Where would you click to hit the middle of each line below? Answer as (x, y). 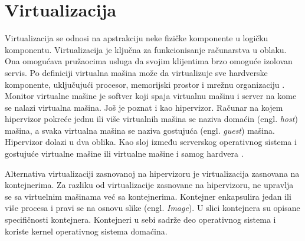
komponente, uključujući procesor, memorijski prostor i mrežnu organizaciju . (145, 84)
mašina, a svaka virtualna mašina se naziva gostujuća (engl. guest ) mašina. (140, 130)
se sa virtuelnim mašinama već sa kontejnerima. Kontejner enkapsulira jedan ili (148, 196)
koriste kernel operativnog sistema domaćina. (86, 231)
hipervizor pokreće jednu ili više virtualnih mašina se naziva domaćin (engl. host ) (151, 119)
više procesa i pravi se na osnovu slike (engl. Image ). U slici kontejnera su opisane (152, 208)
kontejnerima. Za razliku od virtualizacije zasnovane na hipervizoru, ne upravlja (149, 185)
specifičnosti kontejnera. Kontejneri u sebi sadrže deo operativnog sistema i (140, 219)
